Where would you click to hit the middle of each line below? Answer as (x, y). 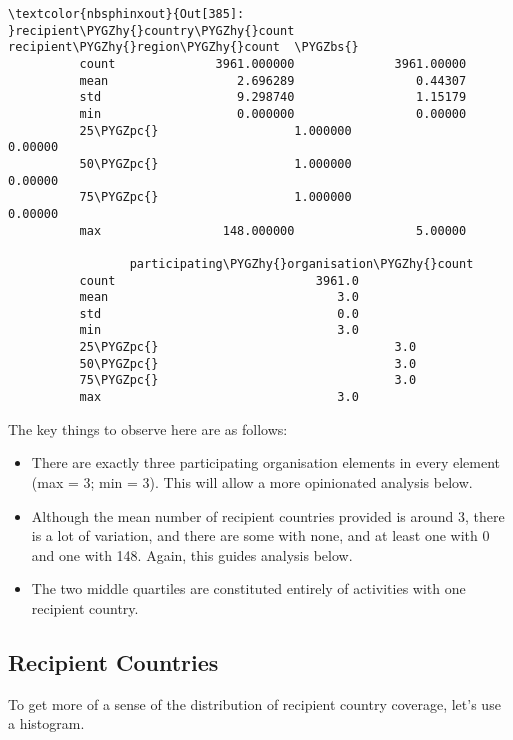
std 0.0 (219, 313)
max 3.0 (219, 397)
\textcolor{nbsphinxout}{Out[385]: (126, 14)
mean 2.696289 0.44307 (273, 80)
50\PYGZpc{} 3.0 (248, 363)
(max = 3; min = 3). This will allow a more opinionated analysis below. (252, 481)
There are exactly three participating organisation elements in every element (265, 462)
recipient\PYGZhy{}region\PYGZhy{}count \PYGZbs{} (183, 47)
